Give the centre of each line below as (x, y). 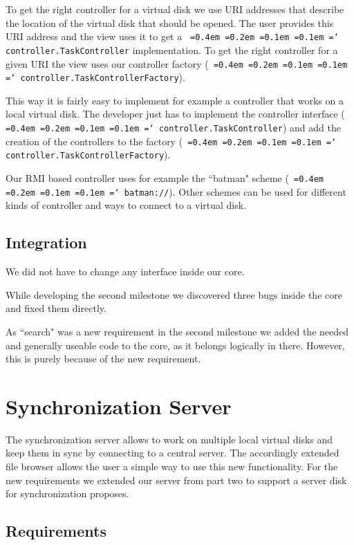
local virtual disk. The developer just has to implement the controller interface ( (175, 114)
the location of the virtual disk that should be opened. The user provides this (170, 22)
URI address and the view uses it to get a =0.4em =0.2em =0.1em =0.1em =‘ (172, 36)
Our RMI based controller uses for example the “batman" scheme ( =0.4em (165, 178)
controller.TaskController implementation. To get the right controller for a (172, 49)
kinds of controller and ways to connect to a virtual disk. (126, 205)
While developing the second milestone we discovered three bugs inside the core (174, 294)
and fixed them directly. (56, 308)
